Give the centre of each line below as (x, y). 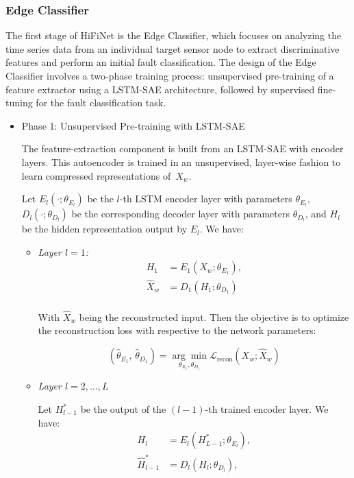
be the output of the (123, 409)
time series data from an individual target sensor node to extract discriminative (173, 48)
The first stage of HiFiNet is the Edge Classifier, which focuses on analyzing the (174, 35)
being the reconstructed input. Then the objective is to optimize (214, 316)
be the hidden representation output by (104, 229)
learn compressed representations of (96, 175)
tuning (19, 103)
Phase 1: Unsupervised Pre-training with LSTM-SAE (133, 125)
